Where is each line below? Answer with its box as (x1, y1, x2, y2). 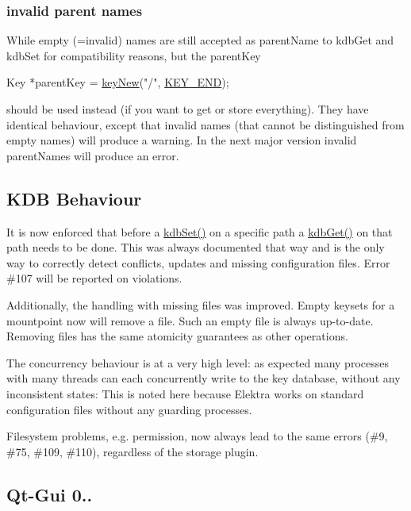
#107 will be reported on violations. (6, 270, 182, 286)
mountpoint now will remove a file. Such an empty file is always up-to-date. (6, 312, 374, 328)
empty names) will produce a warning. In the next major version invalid (6, 132, 357, 148)
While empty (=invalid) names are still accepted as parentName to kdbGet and (6, 32, 394, 48)
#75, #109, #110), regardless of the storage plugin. (6, 443, 259, 459)
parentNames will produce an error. (6, 147, 179, 163)
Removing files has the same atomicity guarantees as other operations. (6, 328, 348, 344)
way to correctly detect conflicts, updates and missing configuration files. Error (6, 254, 390, 271)
